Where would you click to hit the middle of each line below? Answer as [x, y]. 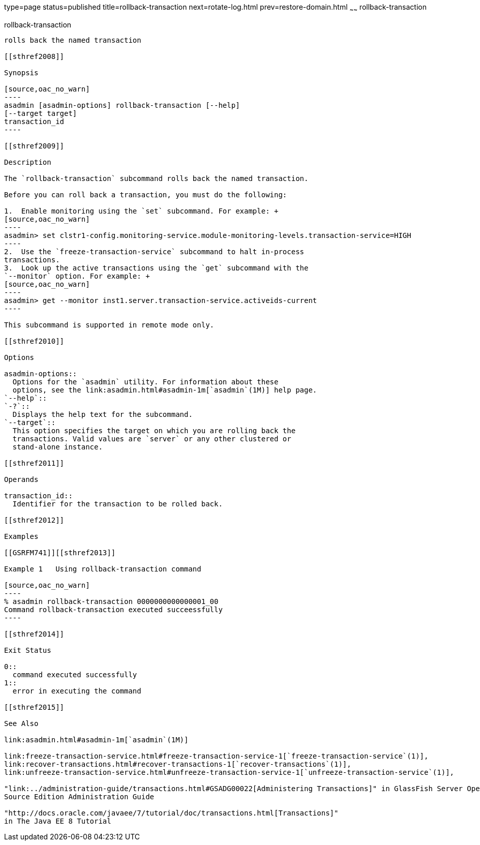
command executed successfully [75, 674]
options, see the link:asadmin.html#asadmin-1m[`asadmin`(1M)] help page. [165, 390]
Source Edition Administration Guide [79, 796]
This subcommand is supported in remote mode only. [109, 325]
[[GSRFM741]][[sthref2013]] [60, 552]
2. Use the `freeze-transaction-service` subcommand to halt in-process [154, 251]
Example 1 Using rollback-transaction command [103, 569]
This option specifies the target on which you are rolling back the [154, 430]
